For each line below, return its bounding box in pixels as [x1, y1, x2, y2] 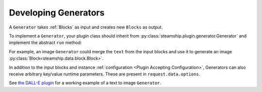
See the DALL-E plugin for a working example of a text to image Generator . [9, 80, 162, 86]
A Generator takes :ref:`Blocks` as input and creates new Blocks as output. [9, 24, 163, 30]
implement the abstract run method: [9, 40, 82, 46]
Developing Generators [9, 7, 105, 18]
